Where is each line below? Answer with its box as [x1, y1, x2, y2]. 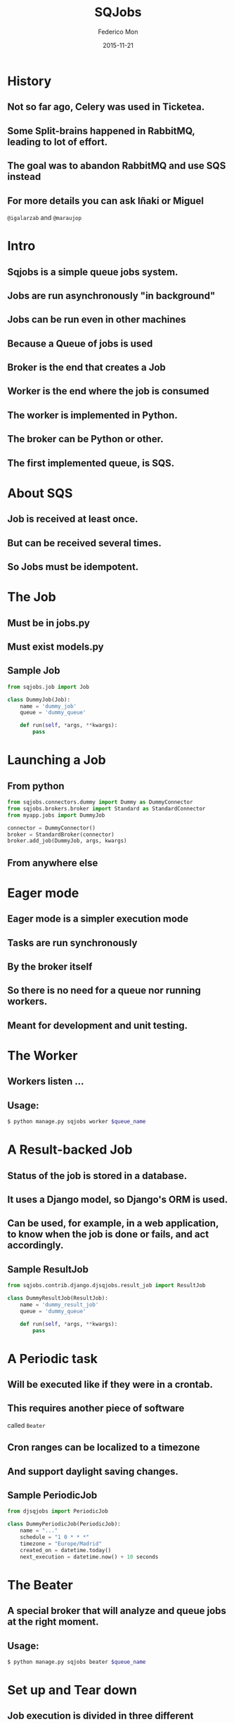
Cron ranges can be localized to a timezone [7, 1442, 200, 1454]
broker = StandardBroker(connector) [7, 831, 115, 838]
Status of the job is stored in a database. [7, 1170, 188, 1182]
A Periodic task [7, 1350, 98, 1367]
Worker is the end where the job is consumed [7, 385, 209, 397]
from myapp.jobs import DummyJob [7, 811, 105, 819]
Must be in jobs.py [7, 617, 90, 629]
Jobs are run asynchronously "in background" [7, 290, 216, 302]
